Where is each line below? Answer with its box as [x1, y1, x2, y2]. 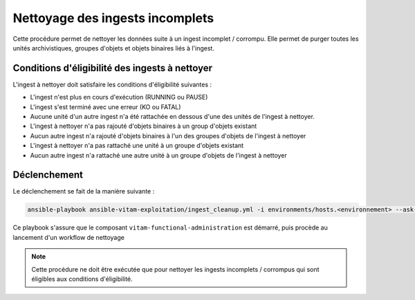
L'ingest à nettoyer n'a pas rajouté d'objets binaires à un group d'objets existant [30, 122, 257, 131]
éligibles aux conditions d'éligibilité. [31, 275, 133, 283]
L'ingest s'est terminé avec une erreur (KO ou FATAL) [30, 102, 181, 111]
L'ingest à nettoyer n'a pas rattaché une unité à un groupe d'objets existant [30, 142, 244, 150]
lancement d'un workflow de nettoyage [12, 233, 124, 241]
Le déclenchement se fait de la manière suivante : [12, 187, 155, 196]
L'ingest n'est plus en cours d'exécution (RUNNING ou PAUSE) [30, 93, 208, 102]
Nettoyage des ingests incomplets [12, 10, 214, 26]
